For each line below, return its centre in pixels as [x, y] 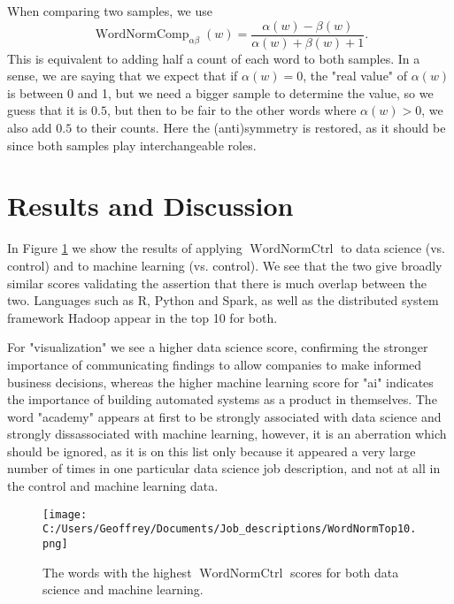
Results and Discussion [150, 206]
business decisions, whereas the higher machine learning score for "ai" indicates [220, 382]
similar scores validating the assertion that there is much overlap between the [217, 283]
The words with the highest [117, 572]
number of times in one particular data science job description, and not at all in [224, 468]
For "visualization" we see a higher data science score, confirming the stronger [218, 347]
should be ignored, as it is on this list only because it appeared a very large [212, 451]
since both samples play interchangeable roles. [132, 145]
